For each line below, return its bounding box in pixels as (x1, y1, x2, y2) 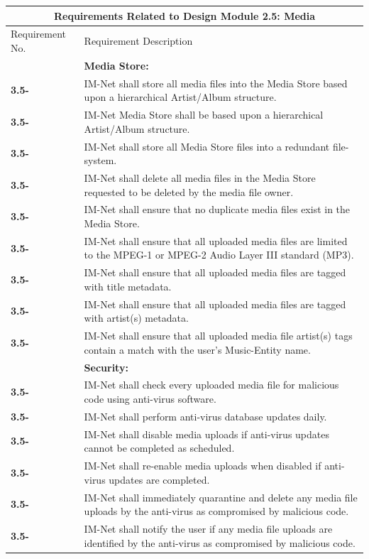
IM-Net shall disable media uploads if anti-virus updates (84, 426, 329, 441)
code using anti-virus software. (84, 391, 216, 406)
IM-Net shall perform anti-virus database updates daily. (84, 408, 327, 423)
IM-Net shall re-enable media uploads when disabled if (84, 458, 321, 473)
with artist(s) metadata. (84, 310, 189, 325)
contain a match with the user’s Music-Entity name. (84, 342, 311, 357)
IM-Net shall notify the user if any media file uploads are (84, 521, 333, 536)
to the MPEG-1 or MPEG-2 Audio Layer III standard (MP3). (84, 247, 354, 262)
